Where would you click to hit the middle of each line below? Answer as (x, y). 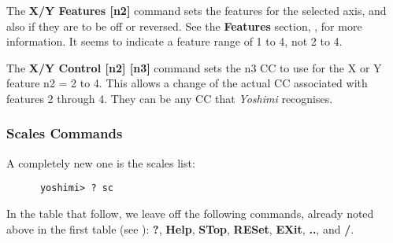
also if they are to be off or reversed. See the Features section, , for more (184, 26)
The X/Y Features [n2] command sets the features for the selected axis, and (196, 10)
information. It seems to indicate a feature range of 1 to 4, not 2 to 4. (174, 41)
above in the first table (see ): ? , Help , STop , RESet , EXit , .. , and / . (180, 228)
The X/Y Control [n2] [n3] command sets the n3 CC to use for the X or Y (194, 67)
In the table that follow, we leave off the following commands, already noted (190, 214)
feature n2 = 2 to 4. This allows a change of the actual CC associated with (187, 83)
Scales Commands (65, 133)
